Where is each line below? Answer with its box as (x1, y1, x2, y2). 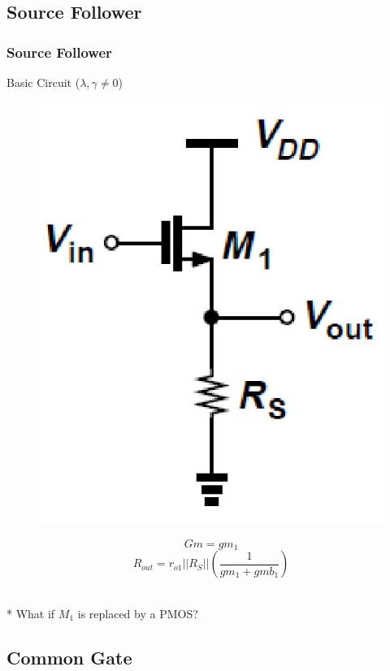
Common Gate (6, 644, 132, 669)
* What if (6, 604, 55, 621)
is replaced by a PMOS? (77, 604, 198, 621)
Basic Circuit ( (6, 74, 80, 90)
